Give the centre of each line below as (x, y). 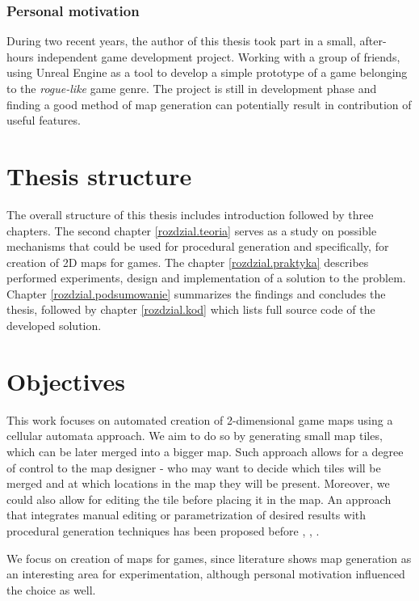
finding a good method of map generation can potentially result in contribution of (209, 104)
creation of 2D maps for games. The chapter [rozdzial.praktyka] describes (188, 262)
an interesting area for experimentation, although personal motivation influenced (206, 574)
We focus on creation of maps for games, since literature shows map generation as (209, 558)
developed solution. (54, 326)
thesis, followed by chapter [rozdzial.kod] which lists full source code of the (191, 309)
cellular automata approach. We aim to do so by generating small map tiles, (195, 436)
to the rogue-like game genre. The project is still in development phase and (192, 88)
